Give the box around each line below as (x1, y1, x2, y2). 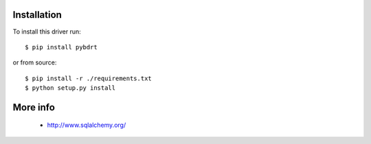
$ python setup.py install (25, 84, 116, 92)
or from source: (12, 58, 57, 67)
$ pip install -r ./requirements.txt (25, 74, 153, 82)
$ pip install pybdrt (25, 43, 98, 51)
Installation (12, 9, 62, 21)
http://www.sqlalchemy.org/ (47, 121, 126, 130)
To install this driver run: (12, 27, 82, 36)
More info (12, 101, 55, 113)
